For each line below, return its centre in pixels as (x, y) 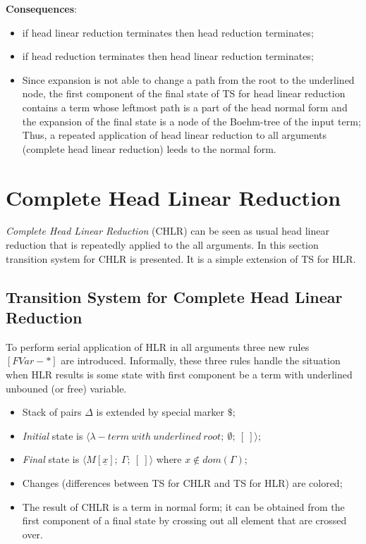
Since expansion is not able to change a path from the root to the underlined (188, 79)
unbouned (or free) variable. (66, 388)
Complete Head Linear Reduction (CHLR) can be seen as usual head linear (167, 231)
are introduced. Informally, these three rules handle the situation (201, 360)
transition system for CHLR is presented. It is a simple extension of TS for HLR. (181, 258)
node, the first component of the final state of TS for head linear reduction (184, 93)
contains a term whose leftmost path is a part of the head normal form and (185, 107)
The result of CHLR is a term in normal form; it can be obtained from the (183, 506)
